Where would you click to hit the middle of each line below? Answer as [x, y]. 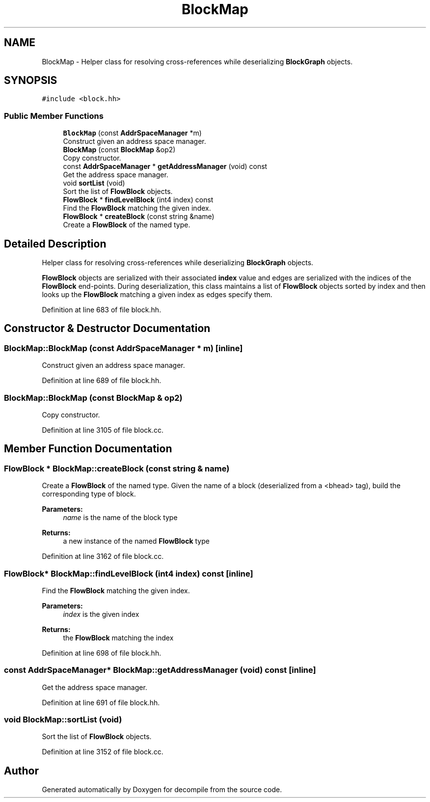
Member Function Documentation [88, 449]
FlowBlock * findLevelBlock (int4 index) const [138, 200]
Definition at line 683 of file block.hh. [102, 310]
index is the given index [101, 614]
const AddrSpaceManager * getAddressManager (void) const [165, 166]
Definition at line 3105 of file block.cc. [103, 430]
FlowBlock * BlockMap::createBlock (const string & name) [117, 468]
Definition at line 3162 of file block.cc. [103, 556]
